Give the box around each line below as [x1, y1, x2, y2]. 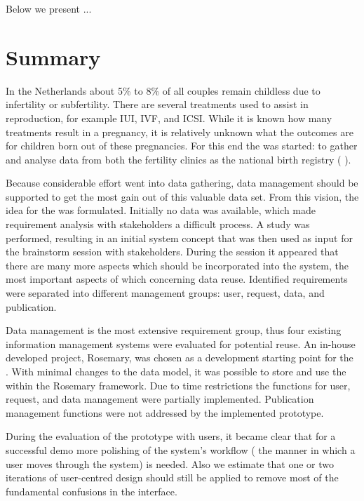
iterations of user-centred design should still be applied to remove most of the [6, 470, 339, 485]
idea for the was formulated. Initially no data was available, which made [6, 203, 316, 218]
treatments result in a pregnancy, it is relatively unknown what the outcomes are [6, 124, 353, 139]
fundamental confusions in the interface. [6, 483, 177, 498]
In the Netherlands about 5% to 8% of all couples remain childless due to [6, 83, 321, 98]
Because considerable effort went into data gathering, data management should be [6, 175, 358, 190]
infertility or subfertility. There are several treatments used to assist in [6, 97, 309, 112]
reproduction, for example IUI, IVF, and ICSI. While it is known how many [6, 110, 332, 125]
